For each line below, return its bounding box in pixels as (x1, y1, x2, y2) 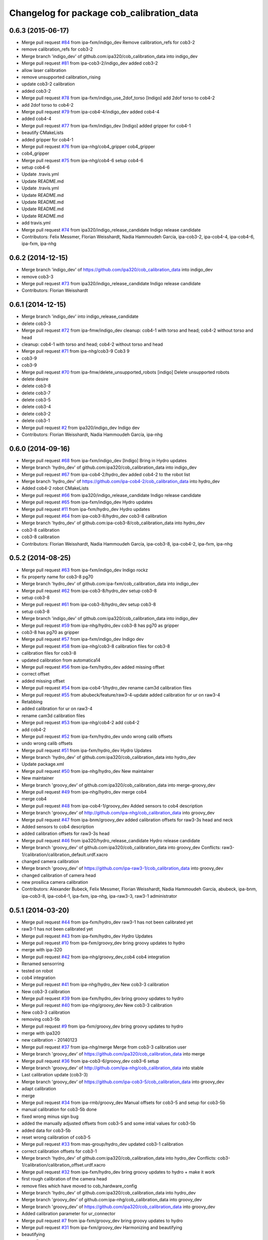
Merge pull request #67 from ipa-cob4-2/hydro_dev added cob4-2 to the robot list (21, 471, 191, 477)
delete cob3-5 (21, 397, 51, 403)
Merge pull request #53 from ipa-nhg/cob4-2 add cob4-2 (21, 720, 140, 726)
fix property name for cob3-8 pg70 (21, 573, 94, 580)
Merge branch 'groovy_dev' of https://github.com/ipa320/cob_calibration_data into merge (21, 1051, 205, 1057)
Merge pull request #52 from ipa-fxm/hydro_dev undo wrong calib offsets (21, 733, 173, 739)
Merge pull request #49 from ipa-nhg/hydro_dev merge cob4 (21, 789, 147, 795)
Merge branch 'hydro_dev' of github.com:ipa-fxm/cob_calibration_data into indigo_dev (21, 581, 199, 587)
